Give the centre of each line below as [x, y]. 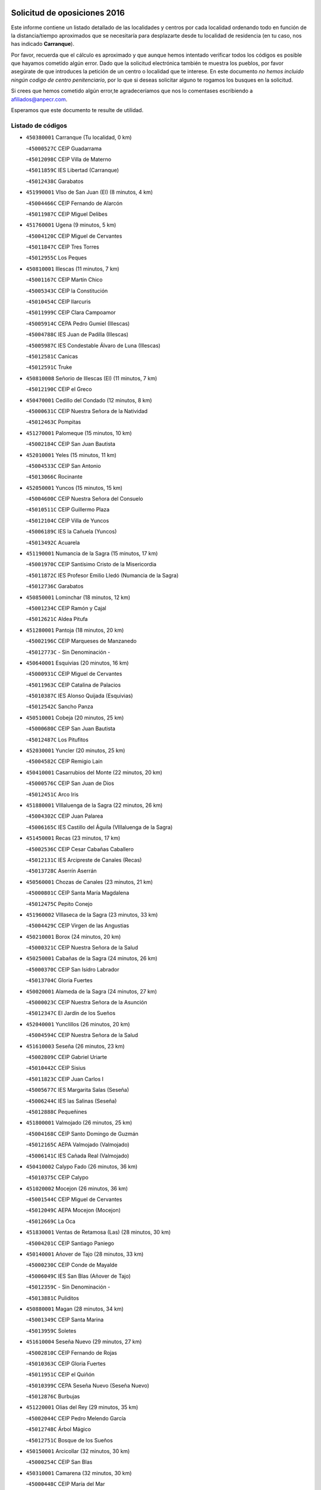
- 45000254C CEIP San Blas [59, 1462]
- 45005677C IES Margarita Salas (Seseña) [78, 1090]
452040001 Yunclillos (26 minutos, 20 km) [78, 1024]
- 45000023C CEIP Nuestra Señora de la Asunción [86, 1002]
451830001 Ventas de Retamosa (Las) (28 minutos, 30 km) [98, 1232]
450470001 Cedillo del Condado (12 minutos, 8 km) [89, 400]
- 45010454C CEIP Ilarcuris [59, 302]
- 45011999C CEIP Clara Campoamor [71, 312]
